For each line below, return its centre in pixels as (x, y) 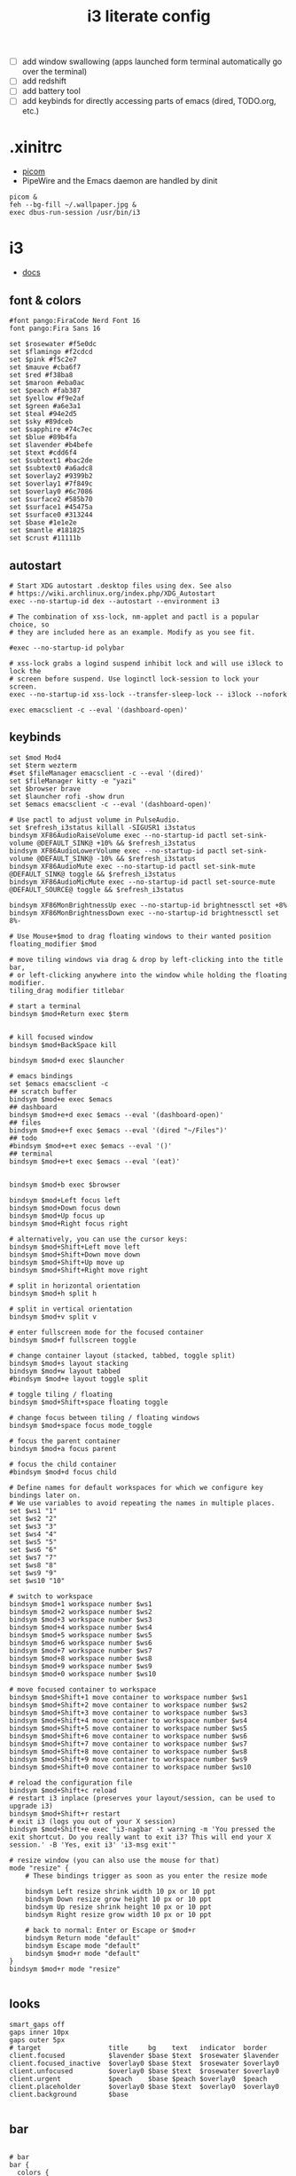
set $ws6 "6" (33, 1549)
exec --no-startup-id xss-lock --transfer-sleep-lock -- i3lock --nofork (148, 694)
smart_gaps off (37, 2024)
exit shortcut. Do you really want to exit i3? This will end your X (140, 1837)
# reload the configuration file (71, 1782)
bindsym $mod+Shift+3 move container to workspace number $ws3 (129, 1713)
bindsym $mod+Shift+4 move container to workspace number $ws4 (129, 1720)
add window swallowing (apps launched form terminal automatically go (152, 62)
